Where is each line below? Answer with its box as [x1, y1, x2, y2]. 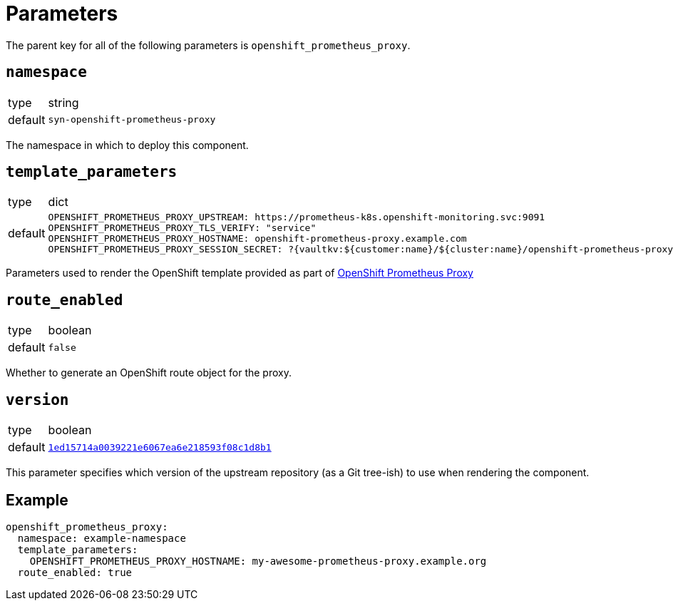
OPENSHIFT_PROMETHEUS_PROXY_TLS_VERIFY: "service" [48, 222, 317, 234]
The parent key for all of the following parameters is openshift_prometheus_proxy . [6, 38, 411, 51]
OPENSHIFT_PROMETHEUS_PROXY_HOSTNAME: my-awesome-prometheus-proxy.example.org [29, 555, 487, 567]
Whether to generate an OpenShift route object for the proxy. [6, 366, 292, 379]
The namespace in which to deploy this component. [6, 138, 249, 151]
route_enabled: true [17, 566, 133, 578]
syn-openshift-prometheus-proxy [48, 114, 216, 125]
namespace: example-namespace [17, 532, 186, 544]
